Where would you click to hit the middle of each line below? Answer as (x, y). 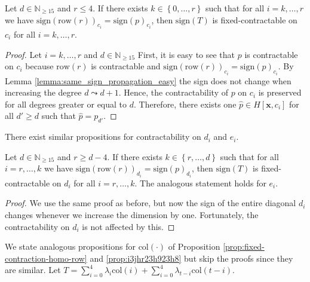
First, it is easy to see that (186, 54)
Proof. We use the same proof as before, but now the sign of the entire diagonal (151, 203)
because (39, 66)
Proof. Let (23, 54)
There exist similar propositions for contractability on (103, 137)
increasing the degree (43, 92)
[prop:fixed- (244, 246)
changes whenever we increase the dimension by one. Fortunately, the (132, 215)
